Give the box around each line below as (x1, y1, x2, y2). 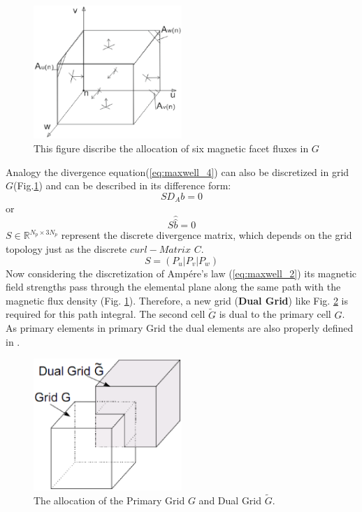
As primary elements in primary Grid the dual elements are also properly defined (6, 321, 354, 335)
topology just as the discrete (6, 241, 127, 256)
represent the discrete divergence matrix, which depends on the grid (61, 228, 352, 242)
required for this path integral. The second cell (6, 307, 205, 321)
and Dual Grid (198, 492, 262, 507)
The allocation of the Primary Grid (34, 492, 185, 507)
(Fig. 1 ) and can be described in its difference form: (13, 178, 231, 193)
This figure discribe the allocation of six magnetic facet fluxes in (34, 141, 309, 156)
